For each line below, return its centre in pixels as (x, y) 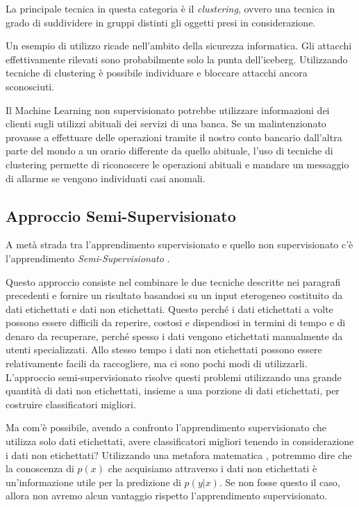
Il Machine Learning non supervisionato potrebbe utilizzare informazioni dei (168, 110)
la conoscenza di (40, 468)
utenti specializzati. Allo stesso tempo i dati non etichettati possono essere (164, 349)
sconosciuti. (30, 86)
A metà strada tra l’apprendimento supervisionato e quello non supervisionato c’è (179, 244)
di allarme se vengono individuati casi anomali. (106, 178)
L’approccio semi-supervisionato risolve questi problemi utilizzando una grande (174, 377)
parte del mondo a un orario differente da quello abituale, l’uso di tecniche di (169, 151)
